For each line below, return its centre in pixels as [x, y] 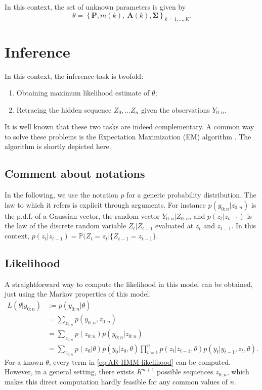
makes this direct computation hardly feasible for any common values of [116, 381]
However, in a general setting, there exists [70, 372]
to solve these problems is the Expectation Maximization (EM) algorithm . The [128, 136]
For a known [24, 361]
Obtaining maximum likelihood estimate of [83, 93]
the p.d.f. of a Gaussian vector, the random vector [82, 215]
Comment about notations [75, 174]
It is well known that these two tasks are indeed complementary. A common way [129, 127]
